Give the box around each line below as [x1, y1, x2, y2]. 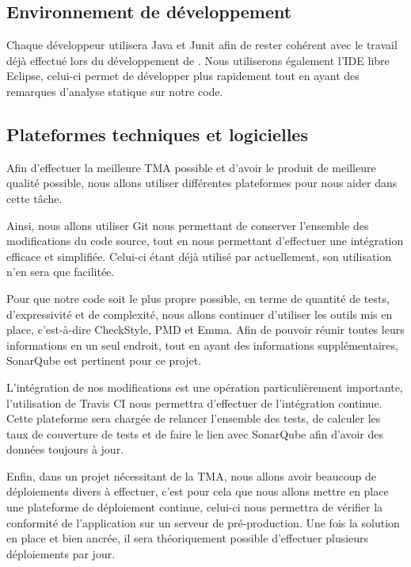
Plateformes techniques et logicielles [6, 121, 308, 146]
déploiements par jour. [6, 545, 116, 561]
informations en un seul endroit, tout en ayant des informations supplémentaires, [6, 336, 398, 353]
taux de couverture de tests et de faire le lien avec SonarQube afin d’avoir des [6, 425, 384, 442]
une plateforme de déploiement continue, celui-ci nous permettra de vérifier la [6, 499, 383, 515]
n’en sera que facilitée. [6, 263, 115, 280]
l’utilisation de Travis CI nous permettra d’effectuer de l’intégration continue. [6, 394, 382, 411]
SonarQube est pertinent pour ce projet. [6, 352, 202, 369]
